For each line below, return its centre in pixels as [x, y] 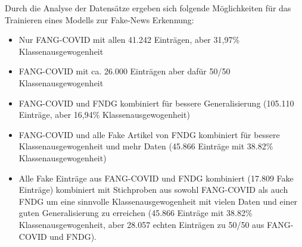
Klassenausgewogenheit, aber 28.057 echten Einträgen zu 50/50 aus [141, 224]
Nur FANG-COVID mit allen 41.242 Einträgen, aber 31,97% [129, 40]
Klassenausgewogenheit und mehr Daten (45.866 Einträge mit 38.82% [146, 146]
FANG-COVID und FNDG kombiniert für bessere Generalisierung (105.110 [156, 103]
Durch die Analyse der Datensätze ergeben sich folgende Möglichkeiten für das [148, 8]
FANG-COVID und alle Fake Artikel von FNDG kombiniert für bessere [149, 134]
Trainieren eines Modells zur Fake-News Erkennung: [99, 19]
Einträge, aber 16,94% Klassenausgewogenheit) [104, 115]
